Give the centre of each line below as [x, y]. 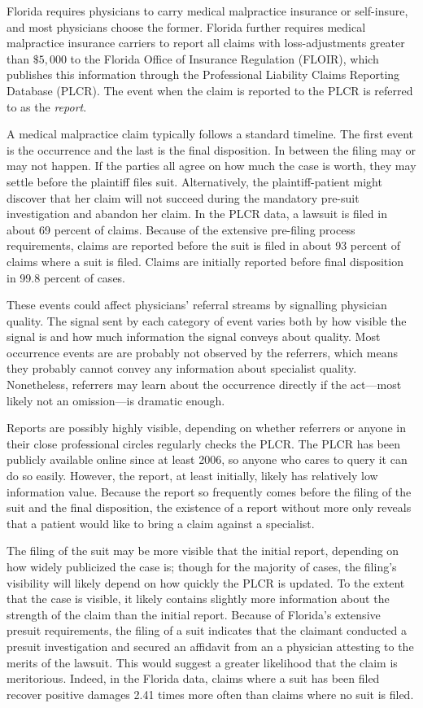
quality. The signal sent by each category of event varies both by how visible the [207, 320]
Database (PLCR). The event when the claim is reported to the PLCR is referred [210, 90]
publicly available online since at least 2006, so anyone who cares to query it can [207, 459]
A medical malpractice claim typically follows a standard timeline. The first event [210, 134]
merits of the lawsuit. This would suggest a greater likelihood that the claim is [202, 662]
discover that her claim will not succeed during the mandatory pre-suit [183, 197]
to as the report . [47, 106]
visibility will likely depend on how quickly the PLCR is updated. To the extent [206, 582]
